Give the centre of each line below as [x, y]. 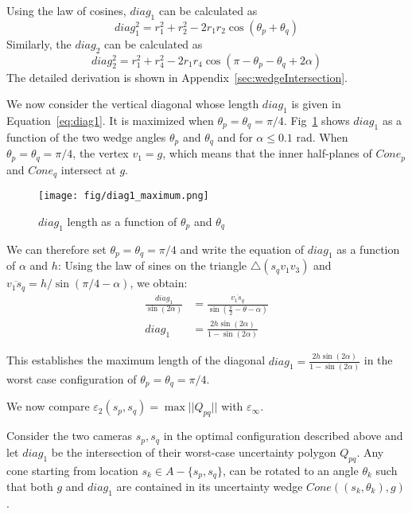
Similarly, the [39, 43]
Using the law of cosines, [66, 10]
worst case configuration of [72, 379]
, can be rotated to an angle [290, 470]
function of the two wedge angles [86, 136]
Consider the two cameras [70, 436]
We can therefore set [56, 249]
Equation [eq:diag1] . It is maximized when [110, 120]
